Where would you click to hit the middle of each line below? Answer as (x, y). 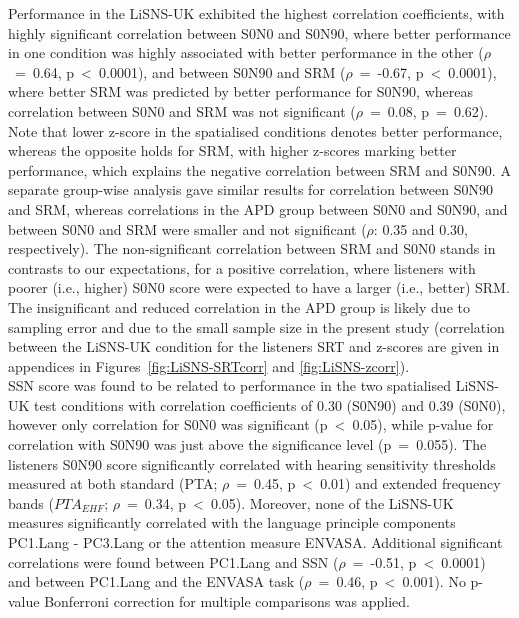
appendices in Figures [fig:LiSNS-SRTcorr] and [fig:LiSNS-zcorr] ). (209, 365)
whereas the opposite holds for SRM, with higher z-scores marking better (232, 150)
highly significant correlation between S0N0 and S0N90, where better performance (259, 32)
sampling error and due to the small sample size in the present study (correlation (256, 326)
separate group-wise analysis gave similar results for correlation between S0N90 (250, 189)
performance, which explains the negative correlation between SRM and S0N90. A (259, 169)
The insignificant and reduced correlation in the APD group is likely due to (239, 306)
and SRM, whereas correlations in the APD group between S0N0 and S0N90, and (258, 208)
